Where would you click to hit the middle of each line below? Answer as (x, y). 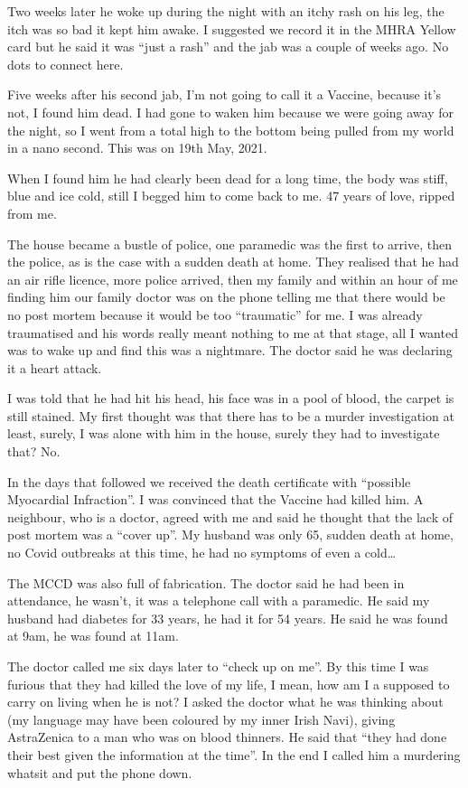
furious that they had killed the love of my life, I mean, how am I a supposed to (229, 684)
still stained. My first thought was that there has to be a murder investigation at (231, 415)
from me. (32, 213)
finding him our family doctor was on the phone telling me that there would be (226, 297)
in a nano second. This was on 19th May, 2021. (137, 148)
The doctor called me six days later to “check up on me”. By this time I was (218, 666)
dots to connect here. (66, 64)
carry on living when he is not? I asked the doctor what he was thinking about (225, 702)
